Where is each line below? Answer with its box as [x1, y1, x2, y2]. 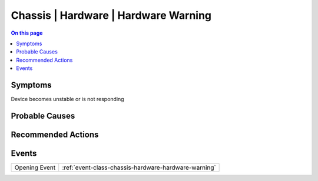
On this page [11, 29, 43, 36]
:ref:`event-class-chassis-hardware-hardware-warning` [62, 163, 216, 172]
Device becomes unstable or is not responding [11, 96, 124, 103]
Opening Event [14, 163, 56, 172]
